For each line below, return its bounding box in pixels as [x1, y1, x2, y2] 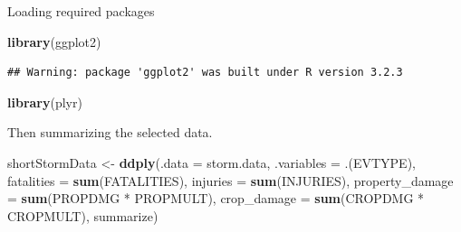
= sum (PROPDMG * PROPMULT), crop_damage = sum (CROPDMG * [7, 189, 425, 208]
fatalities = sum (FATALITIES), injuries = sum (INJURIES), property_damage [7, 171, 454, 190]
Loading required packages [7, 2, 155, 20]
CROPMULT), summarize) [7, 206, 158, 225]
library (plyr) [7, 92, 82, 111]
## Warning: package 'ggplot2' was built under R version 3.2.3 [7, 66, 403, 79]
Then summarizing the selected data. [7, 123, 213, 142]
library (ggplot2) [7, 32, 101, 51]
